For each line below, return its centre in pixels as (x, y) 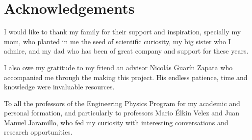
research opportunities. (38, 132)
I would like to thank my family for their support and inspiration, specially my (123, 32)
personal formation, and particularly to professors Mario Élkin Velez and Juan (122, 113)
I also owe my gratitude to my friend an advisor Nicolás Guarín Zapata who (118, 67)
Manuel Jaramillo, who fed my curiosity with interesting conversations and (116, 122)
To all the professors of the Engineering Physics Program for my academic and (122, 103)
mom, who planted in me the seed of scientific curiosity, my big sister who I (117, 41)
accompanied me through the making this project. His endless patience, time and (126, 77)
